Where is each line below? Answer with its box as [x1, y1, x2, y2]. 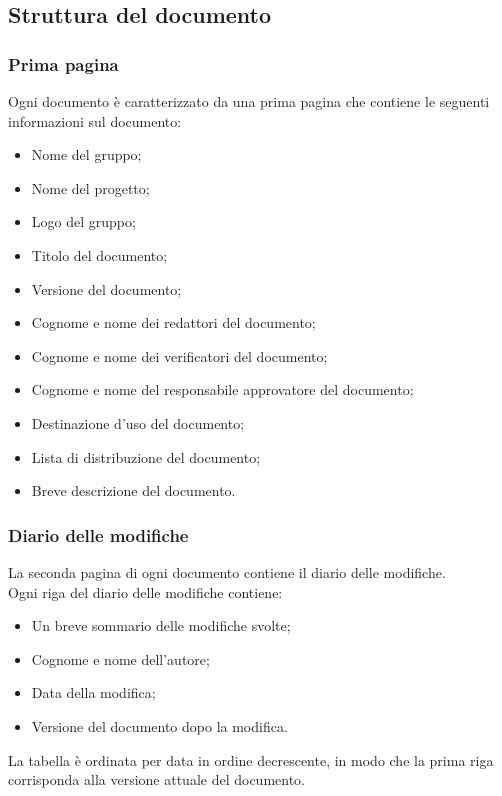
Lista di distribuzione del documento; [31, 446, 261, 467]
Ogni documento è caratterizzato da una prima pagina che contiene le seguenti [8, 91, 490, 111]
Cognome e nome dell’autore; [31, 648, 210, 669]
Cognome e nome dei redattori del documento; [31, 312, 316, 333]
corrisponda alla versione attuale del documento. [8, 769, 306, 790]
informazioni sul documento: [8, 110, 182, 131]
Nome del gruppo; [31, 144, 142, 165]
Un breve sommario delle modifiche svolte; [31, 615, 291, 636]
